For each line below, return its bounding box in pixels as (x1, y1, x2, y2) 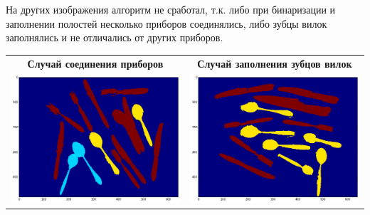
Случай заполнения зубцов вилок (197, 56, 352, 70)
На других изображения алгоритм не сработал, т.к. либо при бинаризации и (6, 2, 336, 16)
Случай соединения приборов (27, 56, 164, 70)
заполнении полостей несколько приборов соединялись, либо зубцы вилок (6, 16, 327, 31)
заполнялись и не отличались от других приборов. (6, 30, 223, 45)
